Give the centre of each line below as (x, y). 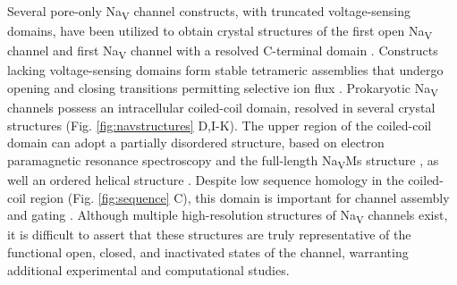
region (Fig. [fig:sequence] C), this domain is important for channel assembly (240, 197)
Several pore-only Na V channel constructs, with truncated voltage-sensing (209, 12)
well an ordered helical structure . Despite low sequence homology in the (206, 180)
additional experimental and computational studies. (148, 269)
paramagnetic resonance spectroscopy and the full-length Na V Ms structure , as (223, 161)
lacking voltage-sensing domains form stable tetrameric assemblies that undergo (225, 70)
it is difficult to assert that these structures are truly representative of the (209, 235)
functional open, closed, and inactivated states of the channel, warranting (208, 251)
